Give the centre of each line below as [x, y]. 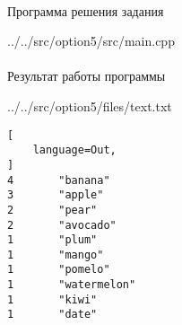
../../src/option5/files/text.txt [90, 105]
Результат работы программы [87, 76]
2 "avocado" [62, 225]
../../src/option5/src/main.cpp [91, 41]
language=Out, [74, 150]
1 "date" [52, 315]
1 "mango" [56, 255]
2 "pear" [52, 210]
